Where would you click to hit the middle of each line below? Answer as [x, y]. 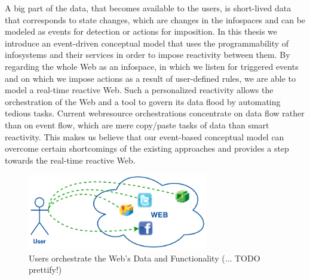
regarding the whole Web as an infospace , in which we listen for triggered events [152, 66]
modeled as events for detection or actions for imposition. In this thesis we [141, 31]
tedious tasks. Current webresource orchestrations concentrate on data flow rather [155, 113]
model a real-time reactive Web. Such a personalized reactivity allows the [139, 90]
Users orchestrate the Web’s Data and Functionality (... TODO [145, 258]
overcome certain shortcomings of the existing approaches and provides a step [147, 148]
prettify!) [45, 270]
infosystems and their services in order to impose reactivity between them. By [148, 55]
